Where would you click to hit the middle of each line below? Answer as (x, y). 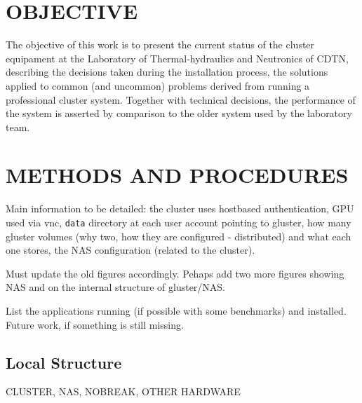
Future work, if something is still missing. (95, 324)
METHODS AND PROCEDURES (177, 175)
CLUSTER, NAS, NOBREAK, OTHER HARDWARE (123, 391)
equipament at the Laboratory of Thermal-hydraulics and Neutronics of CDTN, (177, 58)
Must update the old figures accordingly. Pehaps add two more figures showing (175, 273)
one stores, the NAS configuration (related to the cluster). (130, 250)
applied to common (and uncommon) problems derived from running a (158, 85)
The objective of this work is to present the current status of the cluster (160, 45)
